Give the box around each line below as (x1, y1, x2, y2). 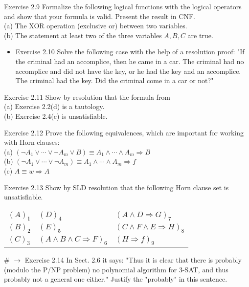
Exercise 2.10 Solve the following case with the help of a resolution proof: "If (15, 46, 245, 57)
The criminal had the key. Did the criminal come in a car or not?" (15, 75, 214, 86)
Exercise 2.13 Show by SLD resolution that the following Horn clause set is (4, 182, 229, 192)
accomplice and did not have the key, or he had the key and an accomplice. (15, 66, 241, 76)
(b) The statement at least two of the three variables (4, 30, 162, 40)
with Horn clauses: (4, 137, 60, 147)
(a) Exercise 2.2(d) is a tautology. (4, 101, 105, 111)
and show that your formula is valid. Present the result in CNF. (4, 11, 195, 21)
